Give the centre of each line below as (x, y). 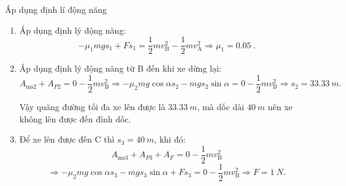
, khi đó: (170, 139)
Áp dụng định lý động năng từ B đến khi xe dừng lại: (120, 68)
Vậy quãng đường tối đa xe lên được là (92, 106)
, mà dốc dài (221, 106)
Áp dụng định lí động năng (56, 9)
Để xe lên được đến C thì (67, 139)
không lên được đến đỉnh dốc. (75, 118)
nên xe (280, 106)
